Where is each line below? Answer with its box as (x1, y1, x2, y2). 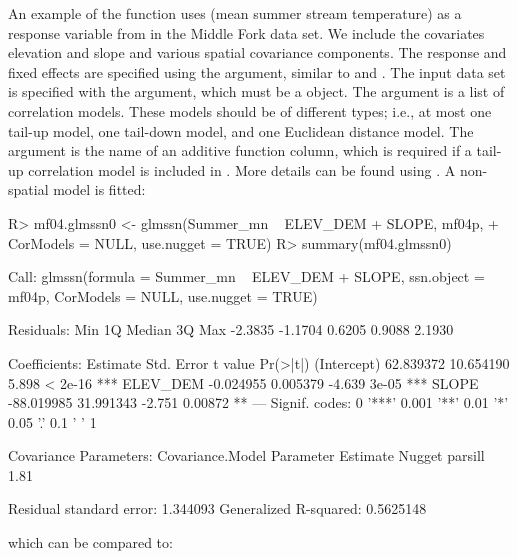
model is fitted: (53, 179, 146, 200)
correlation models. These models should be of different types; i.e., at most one (8, 100, 492, 121)
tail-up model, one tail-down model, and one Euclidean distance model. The (8, 120, 474, 141)
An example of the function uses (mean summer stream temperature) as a (8, 3, 462, 23)
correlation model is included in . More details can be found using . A (28, 159, 456, 180)
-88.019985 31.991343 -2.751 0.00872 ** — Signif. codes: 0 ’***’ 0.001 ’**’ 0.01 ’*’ (8, 392, 509, 413)
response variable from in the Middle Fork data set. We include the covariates (8, 22, 485, 43)
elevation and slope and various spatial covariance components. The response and (8, 42, 507, 63)
